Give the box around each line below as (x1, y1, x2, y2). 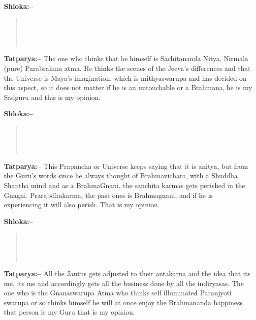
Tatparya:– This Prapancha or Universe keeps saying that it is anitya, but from (4, 160, 248, 171)
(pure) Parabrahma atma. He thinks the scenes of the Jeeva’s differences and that (4, 63, 251, 73)
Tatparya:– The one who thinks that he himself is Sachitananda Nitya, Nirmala (4, 53, 249, 64)
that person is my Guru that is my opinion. (4, 307, 135, 317)
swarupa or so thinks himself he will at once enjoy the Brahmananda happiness (4, 297, 243, 307)
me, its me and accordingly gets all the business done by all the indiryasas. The (4, 278, 244, 288)
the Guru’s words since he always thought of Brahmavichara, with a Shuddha (4, 170, 238, 181)
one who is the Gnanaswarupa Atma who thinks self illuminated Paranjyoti (4, 288, 232, 298)
